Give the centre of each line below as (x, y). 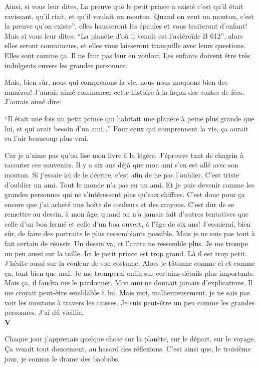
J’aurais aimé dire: (33, 102)
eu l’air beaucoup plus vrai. (47, 138)
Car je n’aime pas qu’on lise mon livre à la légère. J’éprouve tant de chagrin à (124, 155)
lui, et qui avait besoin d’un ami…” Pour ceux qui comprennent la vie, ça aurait (126, 128)
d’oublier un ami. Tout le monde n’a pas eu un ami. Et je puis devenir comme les (129, 184)
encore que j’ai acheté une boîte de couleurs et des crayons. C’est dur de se (119, 204)
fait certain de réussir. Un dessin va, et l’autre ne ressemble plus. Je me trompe (126, 243)
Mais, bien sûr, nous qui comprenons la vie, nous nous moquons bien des (116, 82)
